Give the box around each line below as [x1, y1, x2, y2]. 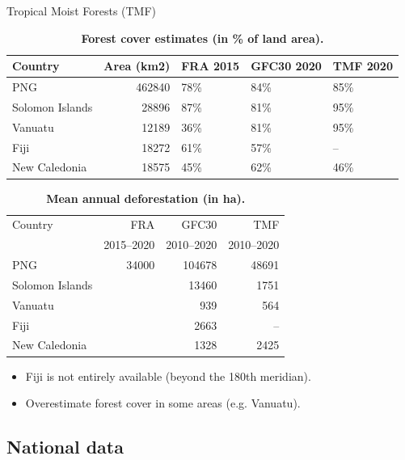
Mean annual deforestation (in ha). [46, 189, 246, 206]
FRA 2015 [181, 57, 240, 74]
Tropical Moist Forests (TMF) [6, 2, 157, 19]
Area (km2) [103, 57, 171, 74]
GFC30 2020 [251, 57, 322, 74]
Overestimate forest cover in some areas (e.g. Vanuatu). [25, 395, 301, 411]
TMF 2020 [332, 57, 393, 74]
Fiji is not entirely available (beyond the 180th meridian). [25, 367, 311, 384]
